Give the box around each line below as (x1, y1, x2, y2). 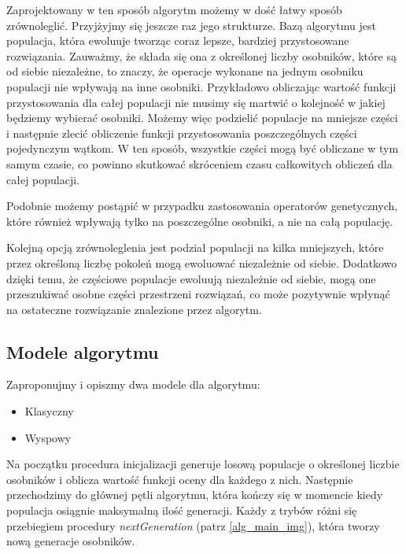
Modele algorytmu (6, 339, 159, 364)
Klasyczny (24, 403, 74, 419)
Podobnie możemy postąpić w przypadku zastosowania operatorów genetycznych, (6, 198, 398, 214)
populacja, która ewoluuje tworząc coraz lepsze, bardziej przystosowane (6, 32, 349, 49)
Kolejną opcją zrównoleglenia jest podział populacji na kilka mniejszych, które (6, 239, 384, 256)
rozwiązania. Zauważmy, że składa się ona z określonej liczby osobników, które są (6, 47, 397, 64)
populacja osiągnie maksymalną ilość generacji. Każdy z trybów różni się (6, 502, 357, 519)
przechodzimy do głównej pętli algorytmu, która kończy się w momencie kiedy (6, 486, 383, 503)
